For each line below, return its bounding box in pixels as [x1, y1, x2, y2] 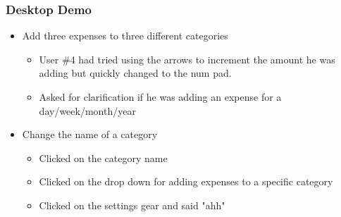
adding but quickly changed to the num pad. [39, 66, 232, 80]
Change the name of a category [22, 127, 158, 142]
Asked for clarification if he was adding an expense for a [39, 89, 282, 104]
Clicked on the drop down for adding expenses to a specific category [39, 174, 333, 189]
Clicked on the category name [39, 150, 168, 165]
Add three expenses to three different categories [22, 28, 228, 43]
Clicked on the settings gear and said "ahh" [39, 197, 225, 212]
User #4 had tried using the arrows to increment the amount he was [39, 51, 335, 66]
